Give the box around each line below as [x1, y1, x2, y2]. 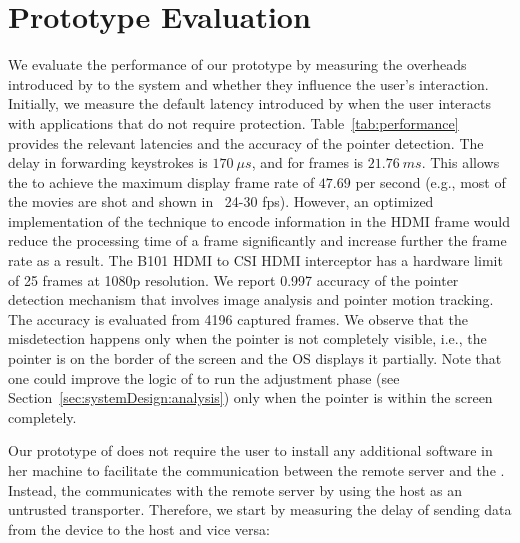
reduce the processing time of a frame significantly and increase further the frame [8, 230, 507, 251]
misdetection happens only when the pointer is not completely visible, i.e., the [8, 328, 487, 349]
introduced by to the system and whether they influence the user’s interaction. [8, 73, 489, 94]
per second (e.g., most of [355, 171, 506, 192]
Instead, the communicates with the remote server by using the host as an [8, 479, 462, 500]
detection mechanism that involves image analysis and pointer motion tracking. [8, 289, 494, 310]
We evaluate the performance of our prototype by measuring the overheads [8, 54, 467, 75]
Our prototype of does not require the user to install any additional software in [8, 440, 493, 461]
